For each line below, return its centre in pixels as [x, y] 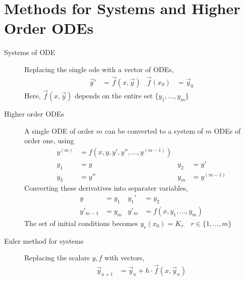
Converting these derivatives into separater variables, [106, 188]
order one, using [49, 140]
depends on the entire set [114, 95]
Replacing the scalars [57, 258]
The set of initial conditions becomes [81, 223]
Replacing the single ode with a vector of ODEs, [99, 69]
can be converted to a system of [154, 130]
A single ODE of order [59, 130]
